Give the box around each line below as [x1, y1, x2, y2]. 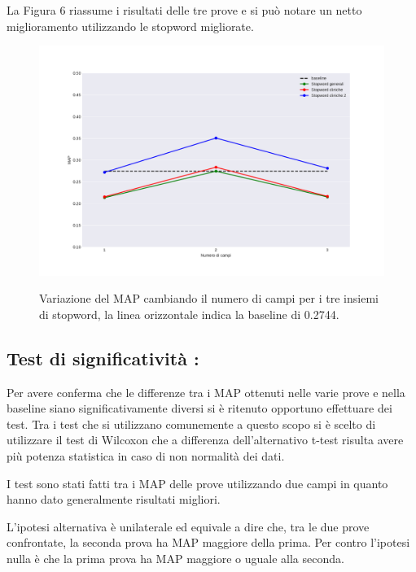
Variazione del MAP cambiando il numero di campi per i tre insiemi [39, 290, 379, 307]
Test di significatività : [7, 345, 199, 370]
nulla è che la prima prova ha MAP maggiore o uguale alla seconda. [7, 549, 344, 566]
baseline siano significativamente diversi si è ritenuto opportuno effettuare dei [7, 400, 392, 417]
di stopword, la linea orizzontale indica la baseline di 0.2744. [39, 305, 339, 322]
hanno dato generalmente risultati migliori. [7, 491, 221, 508]
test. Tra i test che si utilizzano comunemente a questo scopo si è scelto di [7, 415, 376, 432]
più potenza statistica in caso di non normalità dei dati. [7, 447, 285, 464]
